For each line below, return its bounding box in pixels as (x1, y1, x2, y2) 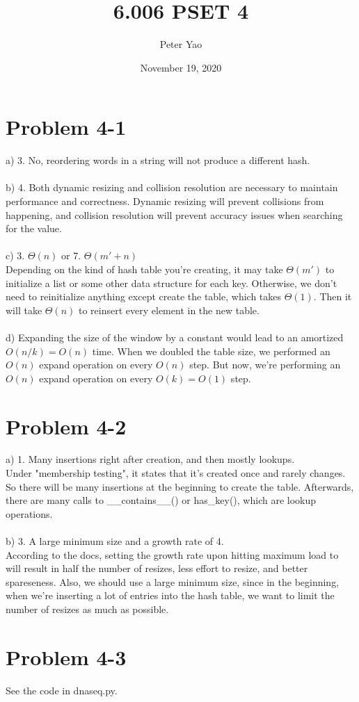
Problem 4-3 (6, 642, 127, 671)
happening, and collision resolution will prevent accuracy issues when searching (6, 207, 343, 222)
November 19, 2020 (140, 60, 222, 74)
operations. (6, 506, 53, 521)
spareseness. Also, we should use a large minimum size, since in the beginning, (6, 574, 340, 589)
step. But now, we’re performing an (189, 357, 341, 372)
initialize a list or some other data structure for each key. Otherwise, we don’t (6, 275, 337, 290)
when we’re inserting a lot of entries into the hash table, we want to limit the (6, 588, 335, 603)
